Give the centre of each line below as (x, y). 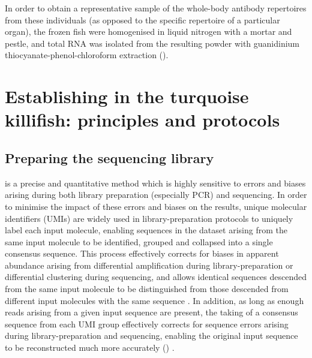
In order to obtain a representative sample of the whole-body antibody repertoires (156, 8)
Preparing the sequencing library (109, 157)
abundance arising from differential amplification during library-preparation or (149, 265)
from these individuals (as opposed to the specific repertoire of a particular (142, 19)
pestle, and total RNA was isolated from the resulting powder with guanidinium (152, 43)
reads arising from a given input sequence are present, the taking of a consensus (151, 312)
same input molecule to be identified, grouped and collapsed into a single (139, 241)
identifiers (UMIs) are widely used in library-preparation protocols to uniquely (149, 218)
